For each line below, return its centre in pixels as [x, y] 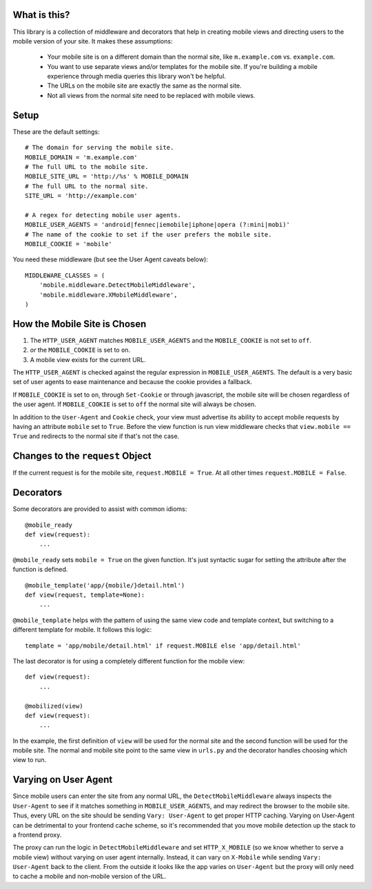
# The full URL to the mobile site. [87, 167]
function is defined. [40, 570]
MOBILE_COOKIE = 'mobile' [69, 244]
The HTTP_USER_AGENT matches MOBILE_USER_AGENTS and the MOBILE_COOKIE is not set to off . [171, 340]
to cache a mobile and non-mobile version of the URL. [90, 877]
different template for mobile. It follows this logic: [82, 630]
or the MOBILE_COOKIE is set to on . [80, 350]
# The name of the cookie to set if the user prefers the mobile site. [148, 234]
